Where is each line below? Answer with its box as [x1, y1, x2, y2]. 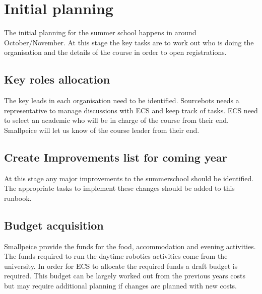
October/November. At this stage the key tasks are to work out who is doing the [4, 37, 254, 47]
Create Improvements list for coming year [4, 149, 227, 165]
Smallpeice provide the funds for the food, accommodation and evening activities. [4, 241, 256, 251]
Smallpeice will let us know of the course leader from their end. [4, 124, 200, 135]
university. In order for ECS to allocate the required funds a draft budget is [4, 260, 238, 271]
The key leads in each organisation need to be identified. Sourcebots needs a [4, 95, 239, 106]
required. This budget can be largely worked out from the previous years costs [4, 270, 245, 281]
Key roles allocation [4, 71, 110, 87]
